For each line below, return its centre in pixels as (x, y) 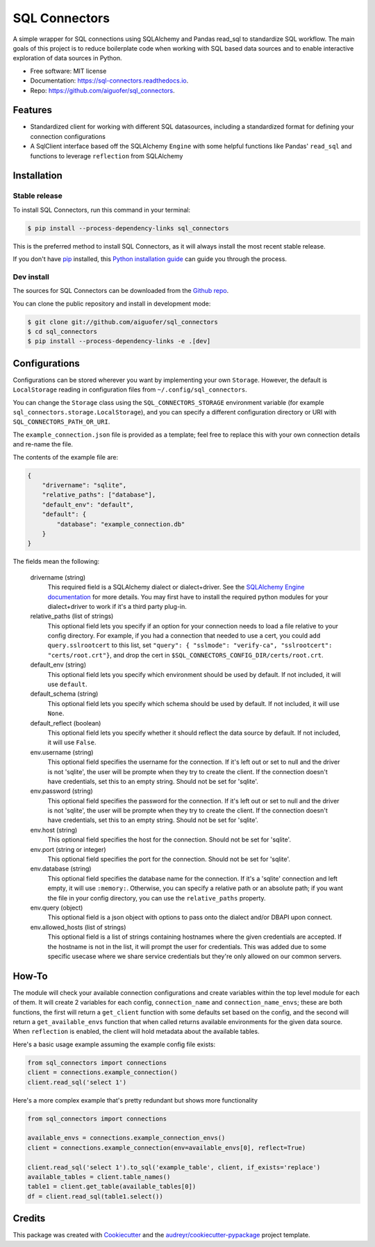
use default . (67, 685)
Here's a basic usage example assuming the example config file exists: (114, 1044)
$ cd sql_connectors (62, 332)
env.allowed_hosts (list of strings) (78, 927)
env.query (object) (57, 907)
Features (32, 110)
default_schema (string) (64, 694)
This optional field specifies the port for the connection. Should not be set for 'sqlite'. (169, 859)
